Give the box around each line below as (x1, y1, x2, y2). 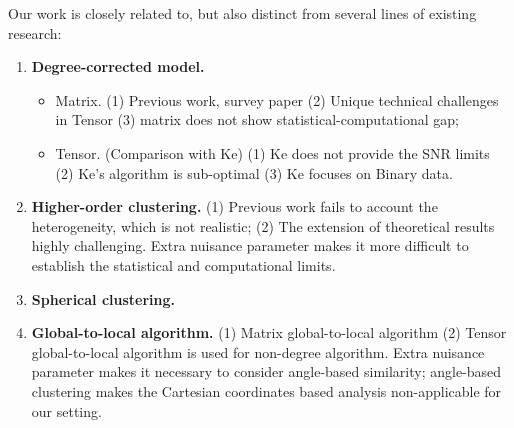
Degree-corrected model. (31, 56, 205, 77)
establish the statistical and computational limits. (31, 254, 336, 275)
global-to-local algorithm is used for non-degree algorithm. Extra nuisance (31, 341, 485, 362)
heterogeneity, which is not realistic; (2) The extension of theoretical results (31, 215, 495, 236)
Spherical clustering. (31, 288, 176, 309)
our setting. (31, 400, 102, 421)
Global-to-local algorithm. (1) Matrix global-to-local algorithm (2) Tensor (31, 322, 507, 343)
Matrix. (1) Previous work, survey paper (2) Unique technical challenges (55, 89, 499, 110)
